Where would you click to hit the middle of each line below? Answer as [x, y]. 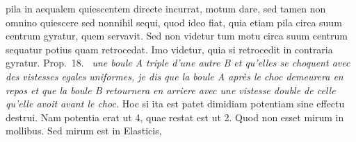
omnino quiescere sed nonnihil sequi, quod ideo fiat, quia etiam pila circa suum [174, 22]
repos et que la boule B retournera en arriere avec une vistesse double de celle [171, 90]
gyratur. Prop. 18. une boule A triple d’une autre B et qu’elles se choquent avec [178, 63]
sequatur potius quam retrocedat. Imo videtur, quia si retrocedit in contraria [169, 49]
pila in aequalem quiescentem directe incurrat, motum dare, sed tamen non [166, 8]
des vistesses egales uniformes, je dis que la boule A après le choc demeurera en [175, 76]
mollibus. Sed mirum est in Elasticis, [84, 131]
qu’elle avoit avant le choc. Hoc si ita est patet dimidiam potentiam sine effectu [175, 104]
